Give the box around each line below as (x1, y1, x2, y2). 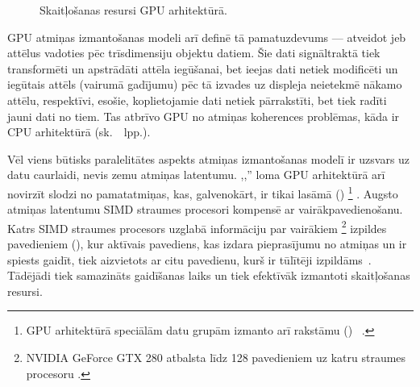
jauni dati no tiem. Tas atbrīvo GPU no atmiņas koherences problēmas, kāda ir (7, 107, 400, 124)
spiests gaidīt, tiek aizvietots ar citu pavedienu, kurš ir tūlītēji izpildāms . (7, 251, 372, 268)
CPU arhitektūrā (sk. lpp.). (7, 123, 151, 140)
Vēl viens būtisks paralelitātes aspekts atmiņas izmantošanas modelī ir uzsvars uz (7, 150, 410, 167)
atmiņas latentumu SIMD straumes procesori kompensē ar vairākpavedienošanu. (7, 201, 403, 218)
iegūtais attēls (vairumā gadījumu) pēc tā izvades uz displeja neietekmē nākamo (7, 76, 402, 93)
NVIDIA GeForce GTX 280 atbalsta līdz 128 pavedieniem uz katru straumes (26, 349, 406, 365)
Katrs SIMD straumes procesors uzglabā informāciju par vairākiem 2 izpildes (7, 217, 387, 236)
